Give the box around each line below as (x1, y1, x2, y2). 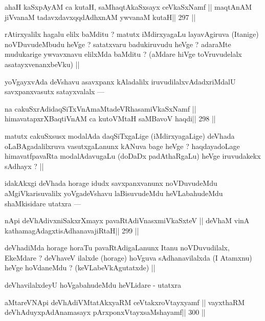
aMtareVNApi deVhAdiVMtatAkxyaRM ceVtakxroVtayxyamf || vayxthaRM (5, 296, 245, 307)
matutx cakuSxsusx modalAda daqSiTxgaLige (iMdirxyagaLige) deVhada (5, 130, 235, 141)
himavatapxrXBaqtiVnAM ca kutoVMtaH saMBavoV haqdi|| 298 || (5, 113, 216, 124)
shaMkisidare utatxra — (5, 198, 81, 208)
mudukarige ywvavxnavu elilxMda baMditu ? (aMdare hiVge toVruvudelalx (5, 49, 242, 59)
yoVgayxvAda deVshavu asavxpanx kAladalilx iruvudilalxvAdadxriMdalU (5, 76, 236, 87)
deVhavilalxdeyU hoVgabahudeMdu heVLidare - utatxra (5, 280, 181, 290)
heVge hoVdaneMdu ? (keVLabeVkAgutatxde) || (5, 262, 156, 273)
